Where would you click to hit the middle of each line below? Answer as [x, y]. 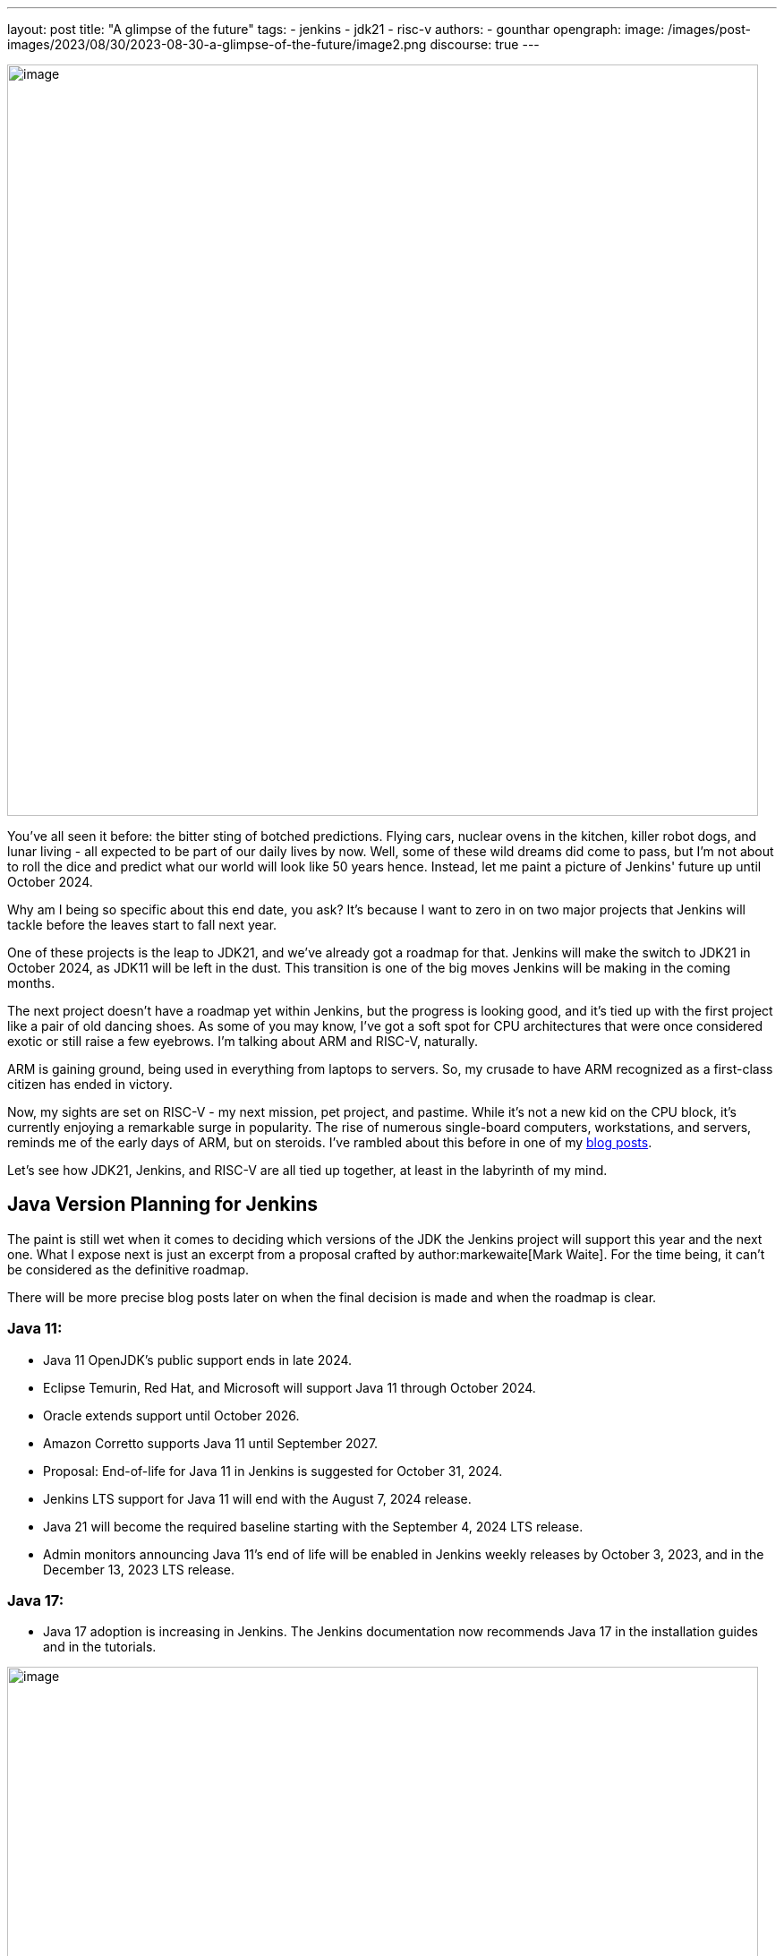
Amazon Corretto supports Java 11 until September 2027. [211, 1443]
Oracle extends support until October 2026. [171, 1415]
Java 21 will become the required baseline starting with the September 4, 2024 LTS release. [313, 1526]
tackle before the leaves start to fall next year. [142, 925]
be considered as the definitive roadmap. [128, 1269]
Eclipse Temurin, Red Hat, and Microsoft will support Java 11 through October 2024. [290, 1387]
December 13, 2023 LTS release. [139, 1569]
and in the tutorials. [100, 1647]
